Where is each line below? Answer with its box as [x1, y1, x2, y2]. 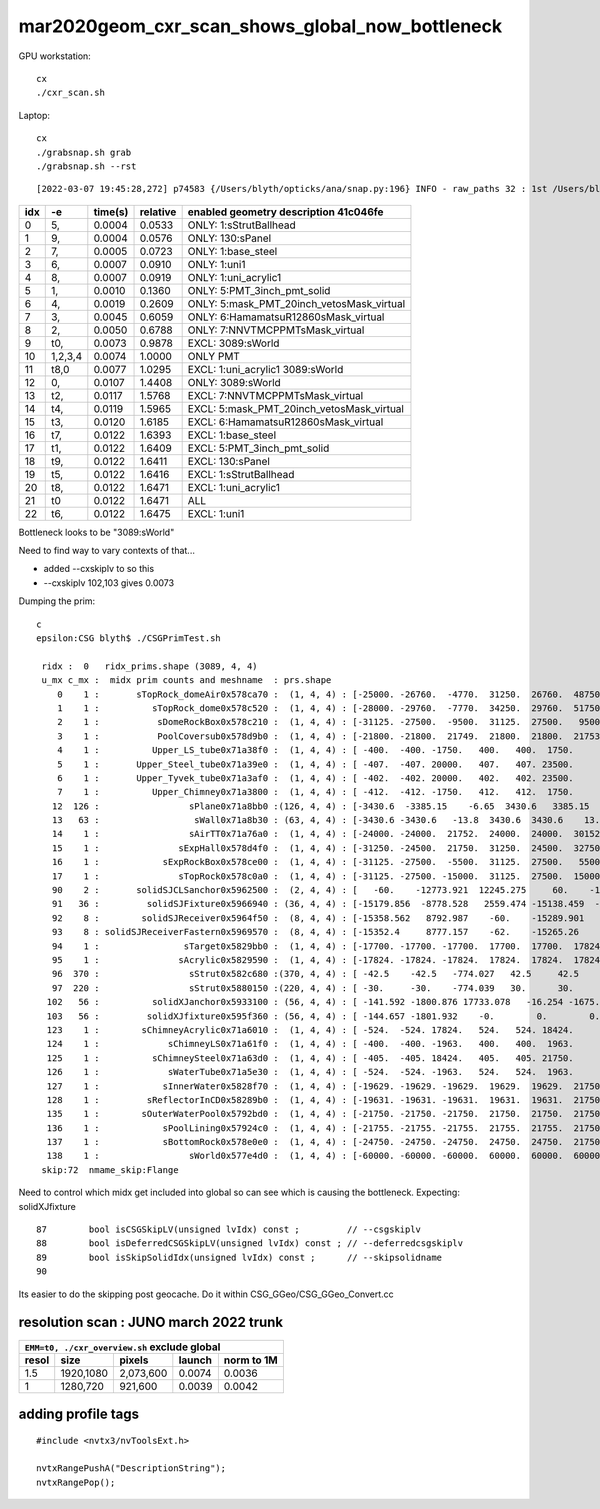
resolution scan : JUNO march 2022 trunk [18, 1314, 284, 1331]
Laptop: [18, 109, 50, 121]
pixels [119, 1353, 149, 1367]
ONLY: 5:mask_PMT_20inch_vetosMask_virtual [187, 296, 406, 310]
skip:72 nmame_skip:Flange [41, 1164, 179, 1175]
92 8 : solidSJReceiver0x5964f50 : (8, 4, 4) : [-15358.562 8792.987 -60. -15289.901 [51, 912, 585, 924]
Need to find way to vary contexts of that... [18, 545, 195, 557]
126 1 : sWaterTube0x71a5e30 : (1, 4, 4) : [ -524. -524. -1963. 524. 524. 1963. [46, 1066, 574, 1078]
